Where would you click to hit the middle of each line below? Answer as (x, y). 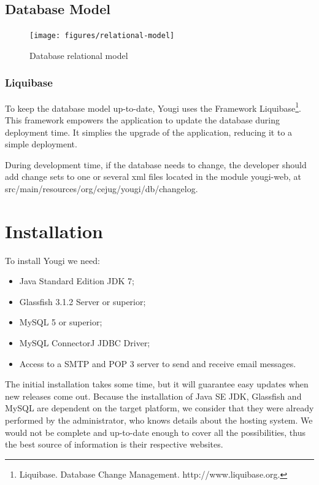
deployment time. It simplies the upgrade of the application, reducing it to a (149, 132)
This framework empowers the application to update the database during (143, 119)
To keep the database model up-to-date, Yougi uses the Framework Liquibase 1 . (153, 107)
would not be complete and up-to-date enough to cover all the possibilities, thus (155, 432)
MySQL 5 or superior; (61, 322)
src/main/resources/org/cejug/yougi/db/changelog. (102, 188)
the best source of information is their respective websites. (114, 444)
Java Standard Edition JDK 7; (77, 281)
